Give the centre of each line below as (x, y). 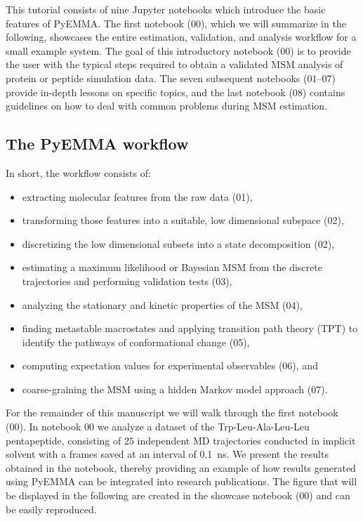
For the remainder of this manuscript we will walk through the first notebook (172, 413)
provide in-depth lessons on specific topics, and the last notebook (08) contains (176, 92)
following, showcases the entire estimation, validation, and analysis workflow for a (181, 37)
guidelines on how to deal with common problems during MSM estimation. (167, 106)
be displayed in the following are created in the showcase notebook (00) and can (178, 495)
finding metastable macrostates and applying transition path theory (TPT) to (190, 328)
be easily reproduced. (51, 509)
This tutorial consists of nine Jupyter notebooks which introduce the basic (166, 9)
